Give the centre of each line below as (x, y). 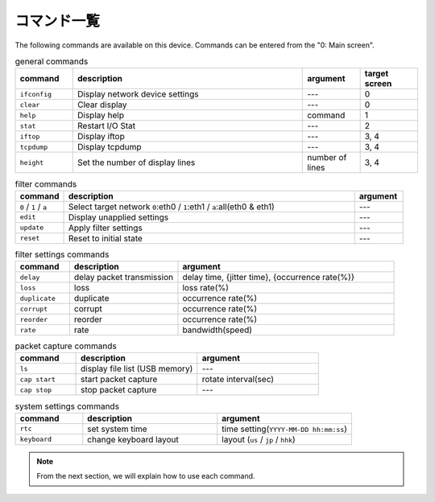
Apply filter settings (105, 228)
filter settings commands (62, 254)
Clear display (102, 105)
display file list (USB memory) (137, 368)
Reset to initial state (105, 238)
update (32, 228)
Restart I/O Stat (106, 126)
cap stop (36, 390)
